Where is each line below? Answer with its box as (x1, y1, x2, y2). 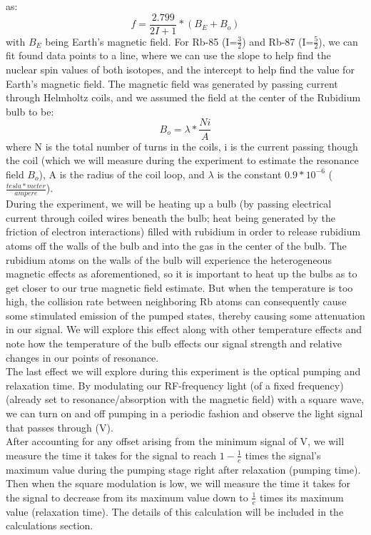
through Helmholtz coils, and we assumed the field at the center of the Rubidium (6, 90, 361, 105)
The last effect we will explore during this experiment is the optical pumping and (6, 364, 361, 379)
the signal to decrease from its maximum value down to (6, 489, 248, 504)
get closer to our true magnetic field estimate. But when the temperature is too (6, 280, 353, 295)
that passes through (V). (6, 419, 113, 434)
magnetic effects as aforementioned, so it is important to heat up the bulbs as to (6, 266, 357, 281)
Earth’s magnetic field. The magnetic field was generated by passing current (6, 76, 338, 91)
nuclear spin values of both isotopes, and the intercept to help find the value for (6, 62, 355, 77)
